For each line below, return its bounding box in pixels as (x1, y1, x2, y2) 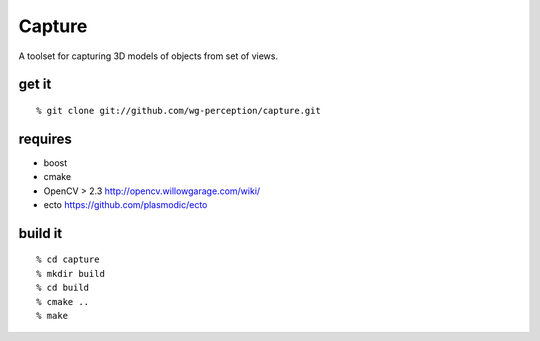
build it (18, 225, 63, 242)
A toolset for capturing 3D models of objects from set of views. (18, 50, 279, 62)
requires (18, 130, 72, 147)
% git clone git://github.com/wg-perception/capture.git (36, 105, 322, 116)
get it (18, 76, 52, 93)
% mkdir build (36, 268, 105, 279)
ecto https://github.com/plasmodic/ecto (43, 199, 208, 211)
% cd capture (36, 254, 100, 265)
